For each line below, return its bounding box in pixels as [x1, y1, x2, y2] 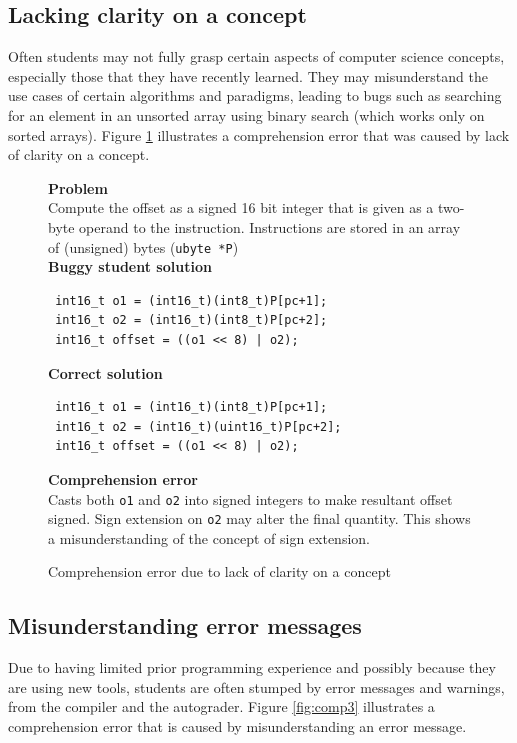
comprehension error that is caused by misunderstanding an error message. [8, 716, 467, 737]
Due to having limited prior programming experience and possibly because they [8, 657, 496, 678]
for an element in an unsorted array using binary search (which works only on [8, 104, 485, 125]
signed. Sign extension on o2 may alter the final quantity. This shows [48, 508, 471, 529]
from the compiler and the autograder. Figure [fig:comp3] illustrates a [8, 696, 435, 717]
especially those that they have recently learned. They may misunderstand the [8, 65, 488, 86]
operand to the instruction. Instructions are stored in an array [79, 216, 461, 237]
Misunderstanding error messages [8, 610, 362, 641]
